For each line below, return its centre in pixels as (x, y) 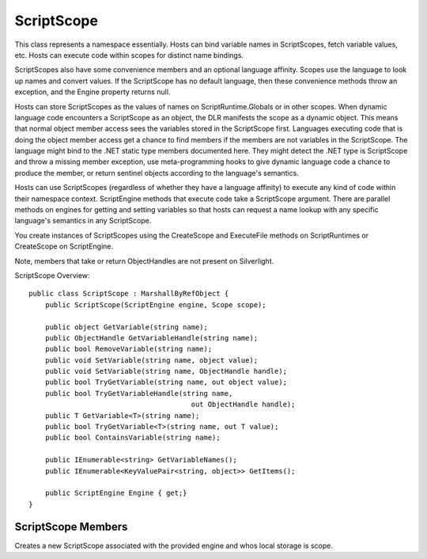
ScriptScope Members (71, 527)
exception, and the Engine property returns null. (93, 92)
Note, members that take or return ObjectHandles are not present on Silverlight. (144, 260)
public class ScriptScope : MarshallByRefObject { (129, 294)
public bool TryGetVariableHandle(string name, (139, 393)
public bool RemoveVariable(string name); (128, 349)
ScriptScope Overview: (52, 275)
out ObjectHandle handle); (243, 405)
